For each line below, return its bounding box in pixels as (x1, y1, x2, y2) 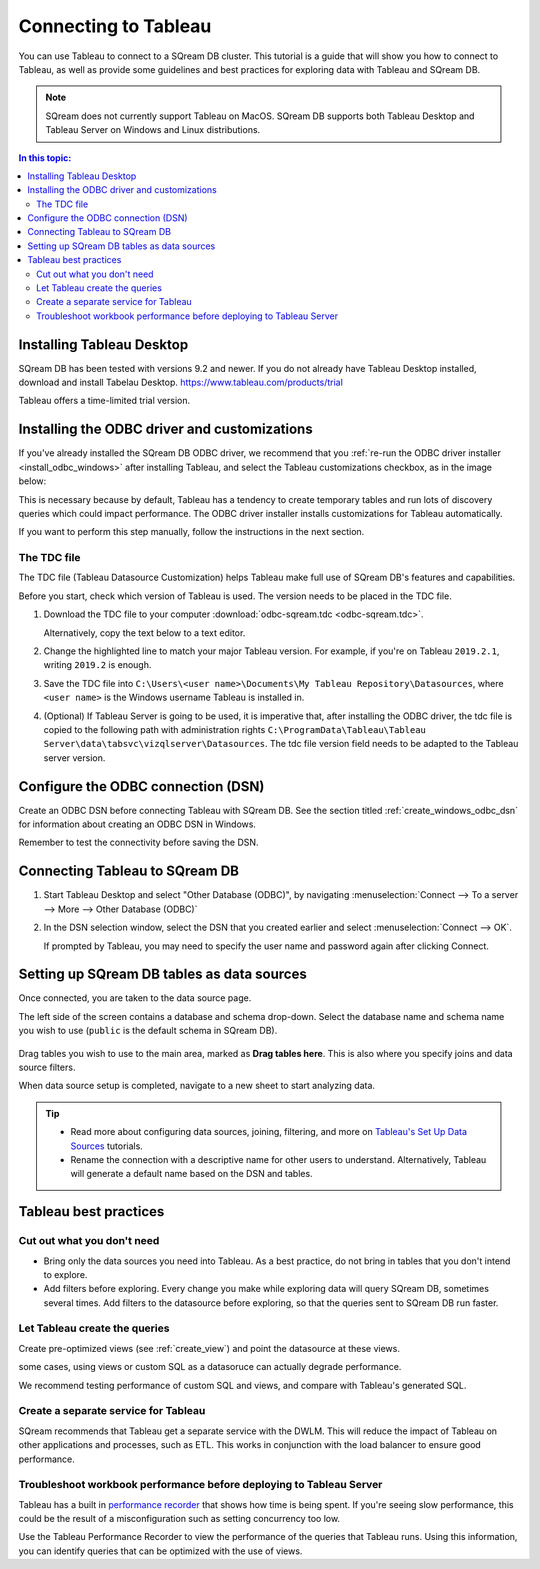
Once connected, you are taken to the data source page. (18, 992, 252, 1004)
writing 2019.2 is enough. (43, 659, 152, 671)
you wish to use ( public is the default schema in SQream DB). (18, 1025, 278, 1037)
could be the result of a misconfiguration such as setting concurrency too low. (18, 1513, 340, 1525)
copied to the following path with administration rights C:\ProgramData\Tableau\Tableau (43, 724, 427, 735)
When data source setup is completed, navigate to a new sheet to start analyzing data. (18, 1080, 375, 1092)
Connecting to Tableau (18, 15, 212, 37)
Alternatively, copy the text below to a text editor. (43, 626, 246, 639)
